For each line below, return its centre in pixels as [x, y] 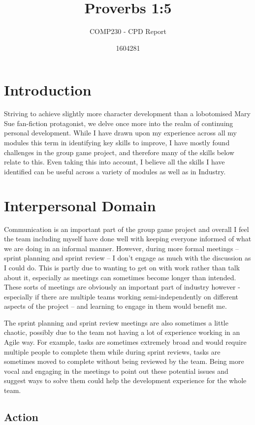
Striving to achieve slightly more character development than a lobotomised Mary [127, 114]
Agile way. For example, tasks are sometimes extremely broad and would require [125, 342]
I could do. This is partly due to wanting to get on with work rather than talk [122, 267]
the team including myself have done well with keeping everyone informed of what [128, 239]
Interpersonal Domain [80, 205]
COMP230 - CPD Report [128, 31]
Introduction [48, 90]
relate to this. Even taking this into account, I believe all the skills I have [114, 162]
